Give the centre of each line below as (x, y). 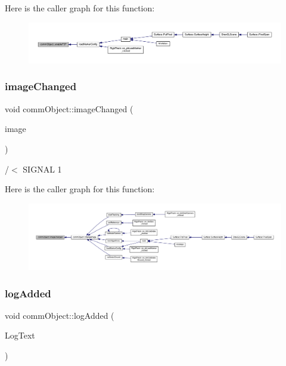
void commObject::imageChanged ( (69, 108)
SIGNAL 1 (42, 169)
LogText (20, 335)
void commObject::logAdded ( (60, 315)
